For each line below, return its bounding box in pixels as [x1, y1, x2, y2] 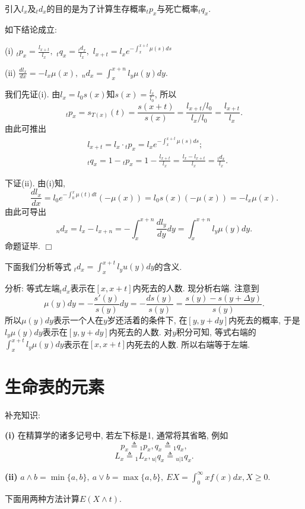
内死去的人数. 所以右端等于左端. [126, 338, 250, 350]
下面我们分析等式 [5, 260, 71, 272]
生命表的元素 [5, 374, 105, 399]
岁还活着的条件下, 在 [107, 313, 188, 326]
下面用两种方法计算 [5, 492, 80, 504]
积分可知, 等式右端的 [176, 325, 256, 338]
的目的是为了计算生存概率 [46, 2, 147, 14]
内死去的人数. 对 [109, 325, 173, 338]
